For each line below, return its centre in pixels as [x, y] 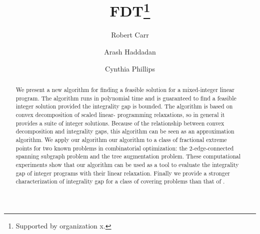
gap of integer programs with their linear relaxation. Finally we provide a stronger [123, 173]
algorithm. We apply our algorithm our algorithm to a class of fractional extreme [121, 139]
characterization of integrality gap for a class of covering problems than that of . [120, 181]
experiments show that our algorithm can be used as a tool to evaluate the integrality [127, 164]
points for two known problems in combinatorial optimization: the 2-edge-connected [125, 148]
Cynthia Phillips [130, 68]
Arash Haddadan [130, 52]
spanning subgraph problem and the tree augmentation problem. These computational [128, 156]
